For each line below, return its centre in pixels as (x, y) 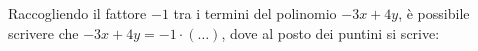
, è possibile (434, 13)
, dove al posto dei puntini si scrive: (330, 32)
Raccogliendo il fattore (77, 13)
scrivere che (43, 32)
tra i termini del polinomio (255, 13)
